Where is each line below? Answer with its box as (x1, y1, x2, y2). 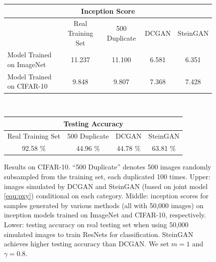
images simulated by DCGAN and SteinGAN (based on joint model (4, 181, 208, 191)
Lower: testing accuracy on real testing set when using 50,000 (4, 219, 189, 229)
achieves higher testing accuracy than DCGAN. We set (4, 238, 169, 249)
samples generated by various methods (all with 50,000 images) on (4, 200, 204, 210)
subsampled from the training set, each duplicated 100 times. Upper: (4, 171, 211, 181)
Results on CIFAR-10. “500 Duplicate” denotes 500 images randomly (4, 162, 212, 172)
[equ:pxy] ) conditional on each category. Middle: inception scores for (4, 191, 209, 201)
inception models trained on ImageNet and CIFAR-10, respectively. (4, 210, 206, 220)
